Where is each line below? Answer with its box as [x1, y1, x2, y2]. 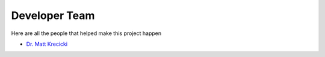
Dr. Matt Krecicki [26, 40, 68, 47]
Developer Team [11, 9, 95, 22]
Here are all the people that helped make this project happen [11, 30, 162, 37]
